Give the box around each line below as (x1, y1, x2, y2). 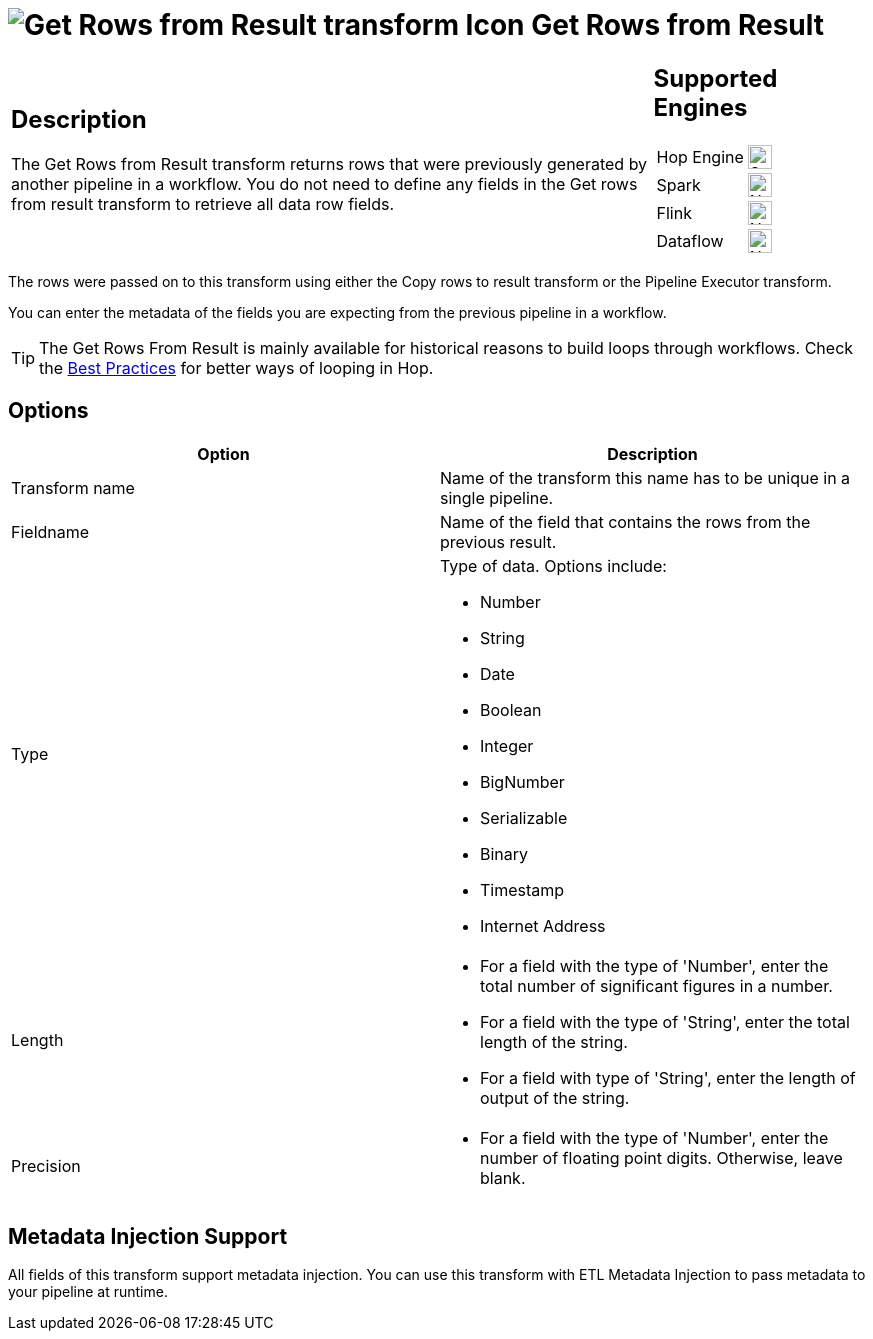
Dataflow (656, 230, 724, 251)
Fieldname (11, 521, 90, 542)
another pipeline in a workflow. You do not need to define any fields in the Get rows (11, 174, 638, 195)
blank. (480, 1167, 526, 1188)
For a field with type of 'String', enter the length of (480, 1067, 856, 1088)
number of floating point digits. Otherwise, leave (480, 1147, 843, 1168)
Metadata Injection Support (8, 1223, 288, 1249)
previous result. (440, 531, 557, 552)
